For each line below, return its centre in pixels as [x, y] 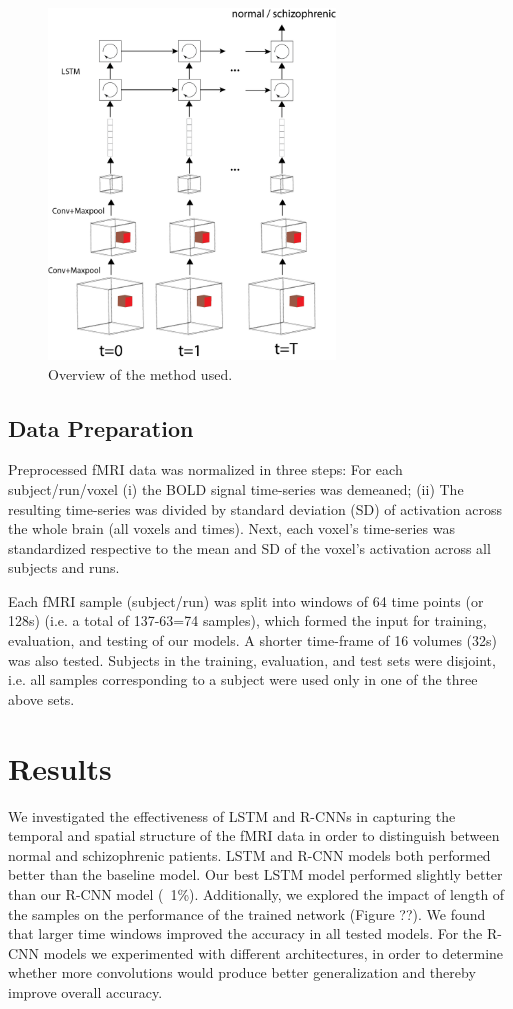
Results [60, 767]
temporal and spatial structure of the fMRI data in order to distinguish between [254, 835]
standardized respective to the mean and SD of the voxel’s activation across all [249, 547]
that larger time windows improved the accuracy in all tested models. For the [245, 933]
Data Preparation [101, 427]
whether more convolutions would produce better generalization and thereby [242, 972]
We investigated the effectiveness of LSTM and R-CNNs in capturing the [232, 815]
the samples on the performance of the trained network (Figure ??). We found [247, 913]
